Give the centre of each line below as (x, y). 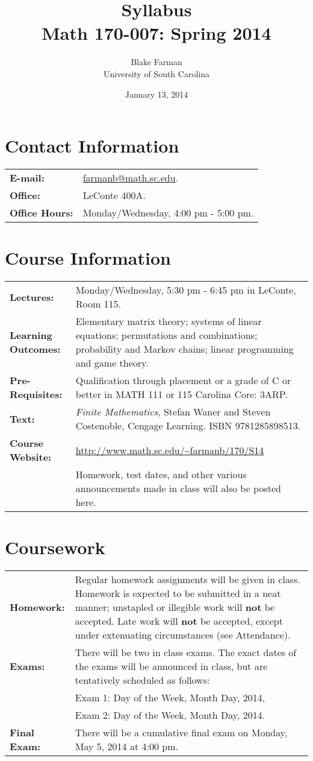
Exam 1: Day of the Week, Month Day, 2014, (170, 698)
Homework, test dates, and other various (161, 475)
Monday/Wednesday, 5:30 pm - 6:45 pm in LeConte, (186, 290)
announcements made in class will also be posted (178, 488)
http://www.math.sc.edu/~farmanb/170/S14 (170, 450)
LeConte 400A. (114, 195)
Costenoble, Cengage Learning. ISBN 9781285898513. (188, 426)
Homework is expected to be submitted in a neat (178, 593)
